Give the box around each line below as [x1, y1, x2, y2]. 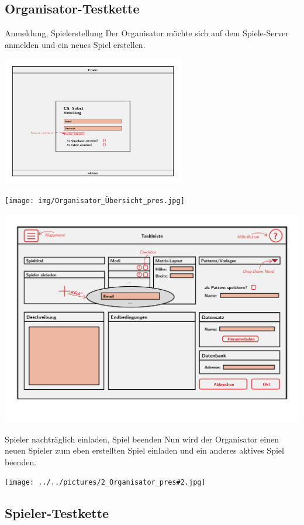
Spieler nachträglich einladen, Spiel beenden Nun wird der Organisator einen [5, 433, 279, 445]
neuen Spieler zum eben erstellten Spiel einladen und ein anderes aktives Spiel [5, 444, 284, 457]
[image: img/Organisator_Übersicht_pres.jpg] [5, 197, 185, 205]
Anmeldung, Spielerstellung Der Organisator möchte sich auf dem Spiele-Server [5, 27, 289, 39]
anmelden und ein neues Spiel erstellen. [5, 38, 146, 50]
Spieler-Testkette [5, 504, 109, 522]
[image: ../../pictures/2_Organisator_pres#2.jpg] [5, 478, 206, 487]
